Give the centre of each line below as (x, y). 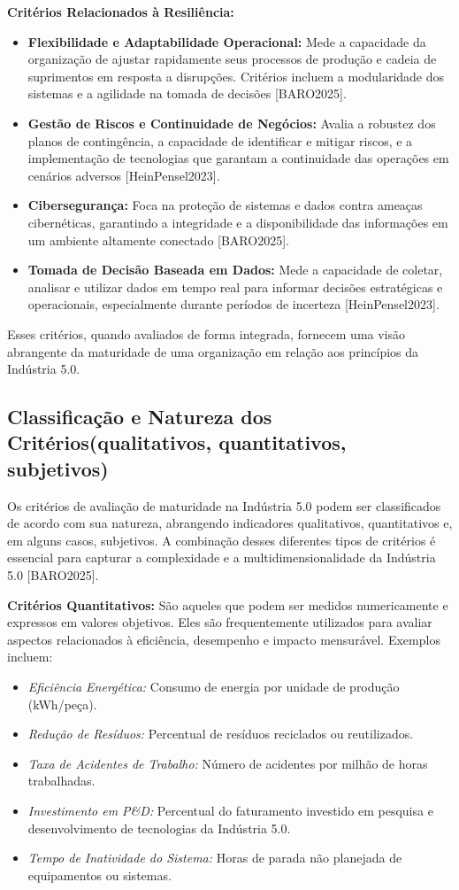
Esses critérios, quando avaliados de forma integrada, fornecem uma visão (207, 333)
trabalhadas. (61, 781)
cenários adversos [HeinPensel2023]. (124, 175)
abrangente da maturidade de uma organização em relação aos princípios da (213, 351)
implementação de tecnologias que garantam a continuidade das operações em (238, 158)
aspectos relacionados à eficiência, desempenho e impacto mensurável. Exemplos (224, 639)
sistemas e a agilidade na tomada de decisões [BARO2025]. (187, 93)
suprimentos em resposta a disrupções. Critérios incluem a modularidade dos (236, 76)
